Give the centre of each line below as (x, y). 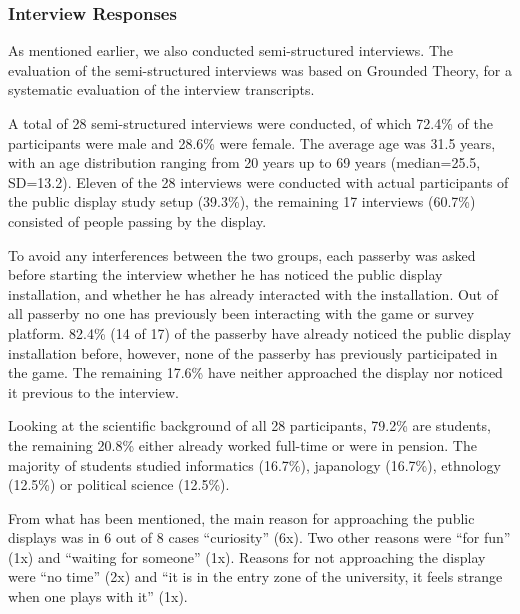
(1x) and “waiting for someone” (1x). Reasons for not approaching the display (247, 556)
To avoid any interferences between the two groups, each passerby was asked (242, 254)
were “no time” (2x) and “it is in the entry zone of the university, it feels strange (255, 576)
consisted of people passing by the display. (137, 220)
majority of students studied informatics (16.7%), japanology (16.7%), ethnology (254, 464)
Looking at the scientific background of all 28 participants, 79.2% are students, (249, 425)
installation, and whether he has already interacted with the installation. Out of (253, 293)
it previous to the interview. (93, 391)
